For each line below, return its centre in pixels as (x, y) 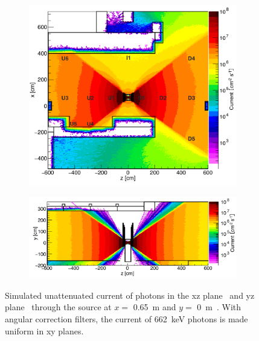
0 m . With (219, 307)
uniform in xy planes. (44, 330)
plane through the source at (58, 307)
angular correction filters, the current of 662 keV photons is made (126, 319)
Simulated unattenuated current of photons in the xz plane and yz (130, 295)
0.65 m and (155, 307)
